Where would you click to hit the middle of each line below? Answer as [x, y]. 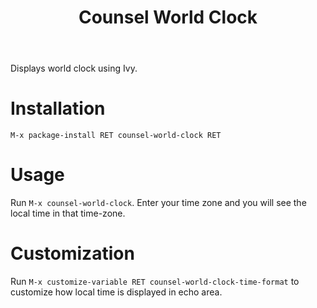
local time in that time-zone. [68, 213]
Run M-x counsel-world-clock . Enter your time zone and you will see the [158, 203]
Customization [72, 253]
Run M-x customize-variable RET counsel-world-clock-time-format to [155, 281]
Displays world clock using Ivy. [74, 68]
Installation [58, 108]
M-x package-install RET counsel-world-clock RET [116, 136]
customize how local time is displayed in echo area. [116, 292]
